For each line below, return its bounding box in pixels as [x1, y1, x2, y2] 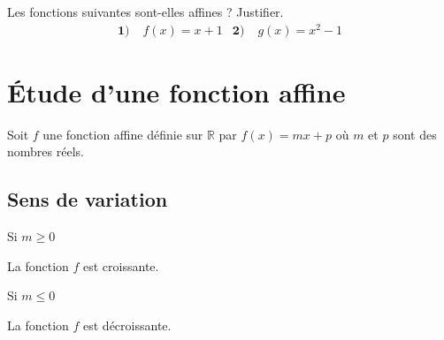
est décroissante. [83, 316, 172, 334]
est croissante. [83, 256, 159, 275]
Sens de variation [7, 185, 168, 213]
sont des [393, 125, 437, 143]
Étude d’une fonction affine [7, 73, 346, 110]
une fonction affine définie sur [42, 125, 203, 143]
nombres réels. [7, 142, 84, 161]
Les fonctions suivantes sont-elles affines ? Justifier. [7, 3, 284, 20]
